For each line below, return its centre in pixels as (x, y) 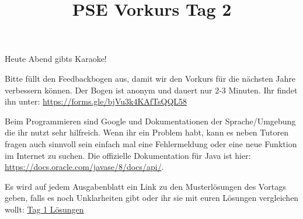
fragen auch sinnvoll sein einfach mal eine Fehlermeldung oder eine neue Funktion (151, 143)
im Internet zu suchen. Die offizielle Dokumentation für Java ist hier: (128, 155)
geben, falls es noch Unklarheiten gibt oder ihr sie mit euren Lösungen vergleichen (152, 198)
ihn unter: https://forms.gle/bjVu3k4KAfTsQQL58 (96, 101)
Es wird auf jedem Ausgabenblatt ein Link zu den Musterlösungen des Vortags (145, 186)
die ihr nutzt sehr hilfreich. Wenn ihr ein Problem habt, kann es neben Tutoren (147, 132)
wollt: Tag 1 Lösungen (44, 209)
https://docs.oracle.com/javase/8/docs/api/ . (84, 167)
